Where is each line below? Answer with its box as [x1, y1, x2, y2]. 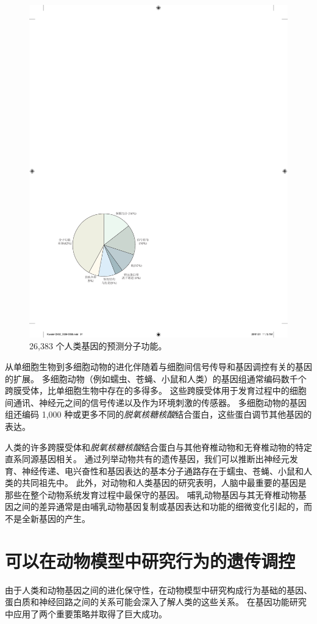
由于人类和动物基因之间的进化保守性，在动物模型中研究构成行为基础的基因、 [5, 583, 312, 596]
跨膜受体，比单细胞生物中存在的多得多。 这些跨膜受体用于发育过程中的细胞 [5, 384, 307, 397]
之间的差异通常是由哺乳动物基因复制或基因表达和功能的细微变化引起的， [13, 500, 304, 513]
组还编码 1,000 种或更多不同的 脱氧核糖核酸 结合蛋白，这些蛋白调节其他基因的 [5, 408, 312, 421]
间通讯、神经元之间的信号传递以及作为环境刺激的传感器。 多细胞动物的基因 [5, 396, 307, 408]
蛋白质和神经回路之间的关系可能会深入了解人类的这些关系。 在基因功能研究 [5, 595, 307, 608]
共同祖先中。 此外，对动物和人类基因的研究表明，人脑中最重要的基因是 [21, 476, 307, 489]
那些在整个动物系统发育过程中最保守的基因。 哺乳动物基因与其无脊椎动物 [5, 488, 298, 501]
